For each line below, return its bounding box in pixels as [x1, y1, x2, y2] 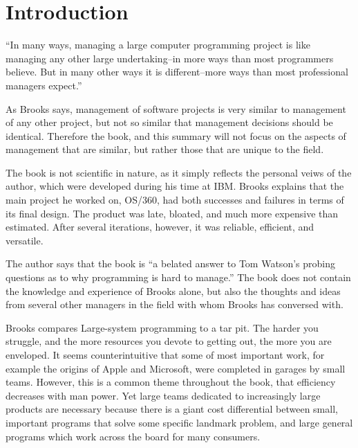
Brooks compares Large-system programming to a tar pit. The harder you [6, 320, 319, 334]
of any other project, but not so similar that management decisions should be [6, 115, 333, 129]
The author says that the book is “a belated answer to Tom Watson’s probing [6, 256, 335, 271]
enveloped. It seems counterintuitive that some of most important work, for [6, 348, 325, 361]
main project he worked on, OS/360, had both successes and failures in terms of [6, 192, 344, 207]
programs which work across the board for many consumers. [6, 429, 261, 443]
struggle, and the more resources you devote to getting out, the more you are [6, 334, 332, 348]
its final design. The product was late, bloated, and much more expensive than [6, 206, 339, 220]
